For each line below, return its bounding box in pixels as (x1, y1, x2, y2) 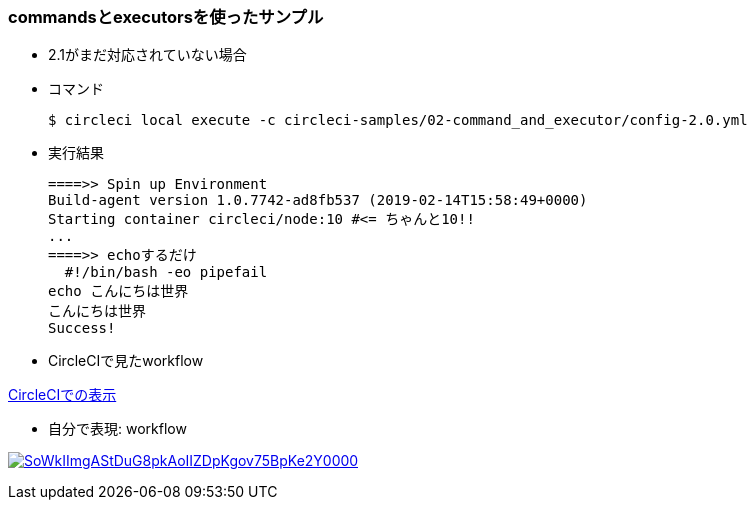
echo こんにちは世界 (48, 283, 189, 300)
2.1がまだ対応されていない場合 (48, 46, 247, 64)
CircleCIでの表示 (8, 386, 117, 404)
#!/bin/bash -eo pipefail (64, 264, 268, 281)
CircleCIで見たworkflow (48, 352, 204, 370)
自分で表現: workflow (48, 420, 187, 438)
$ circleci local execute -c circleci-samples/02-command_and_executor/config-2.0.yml (48, 112, 748, 129)
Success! (48, 320, 116, 337)
